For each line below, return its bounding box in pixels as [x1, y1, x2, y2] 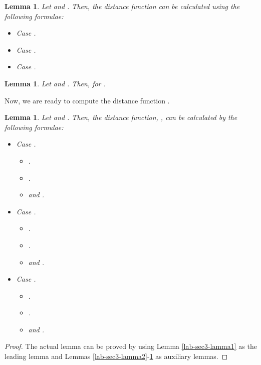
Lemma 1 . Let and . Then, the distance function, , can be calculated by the [5, 112, 237, 123]
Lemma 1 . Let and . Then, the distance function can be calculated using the [5, 1, 240, 11]
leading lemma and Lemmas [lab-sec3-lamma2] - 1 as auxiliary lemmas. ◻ [5, 351, 228, 361]
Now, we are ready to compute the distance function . [5, 95, 170, 105]
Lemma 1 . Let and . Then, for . [5, 78, 106, 88]
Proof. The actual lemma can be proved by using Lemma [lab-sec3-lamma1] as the [5, 341, 257, 351]
